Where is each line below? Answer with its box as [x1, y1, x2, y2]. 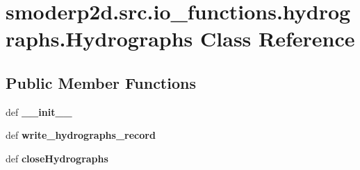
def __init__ [6, 104, 72, 119]
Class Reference [200, 24, 355, 53]
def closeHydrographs [6, 151, 108, 165]
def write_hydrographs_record [6, 128, 156, 142]
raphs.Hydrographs [6, 24, 193, 53]
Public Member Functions [6, 71, 196, 93]
